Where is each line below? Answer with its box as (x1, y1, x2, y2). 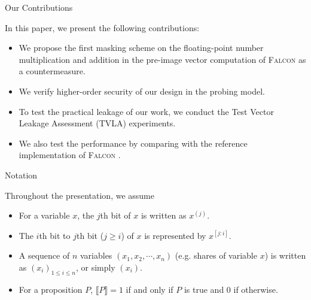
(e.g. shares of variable (175, 249, 257, 262)
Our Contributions (5, 1, 73, 13)
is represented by (144, 229, 206, 241)
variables (80, 249, 112, 262)
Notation (5, 168, 38, 181)
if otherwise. (233, 283, 278, 295)
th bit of (100, 209, 131, 222)
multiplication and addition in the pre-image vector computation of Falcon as (19, 53, 306, 65)
